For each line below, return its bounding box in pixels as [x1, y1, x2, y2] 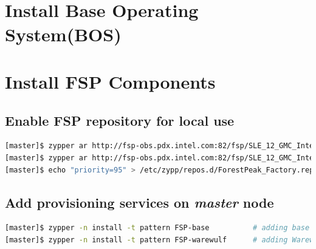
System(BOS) [5, 21, 122, 46]
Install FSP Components [5, 69, 216, 94]
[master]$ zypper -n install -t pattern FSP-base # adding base [5, 223, 310, 233]
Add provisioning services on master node [5, 193, 274, 211]
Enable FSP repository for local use [5, 111, 235, 129]
